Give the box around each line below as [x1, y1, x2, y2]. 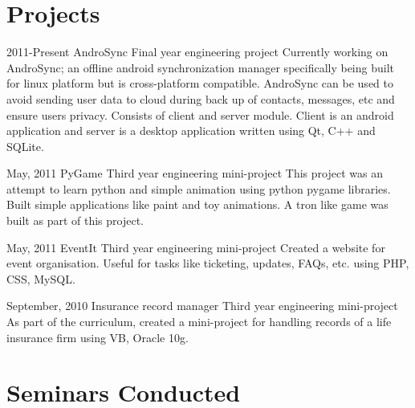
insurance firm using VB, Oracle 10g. [6, 328, 189, 345]
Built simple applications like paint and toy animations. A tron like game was [6, 196, 389, 213]
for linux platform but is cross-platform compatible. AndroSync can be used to [6, 75, 393, 92]
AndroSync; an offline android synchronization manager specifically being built [6, 59, 394, 75]
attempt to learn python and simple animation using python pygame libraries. [6, 180, 391, 197]
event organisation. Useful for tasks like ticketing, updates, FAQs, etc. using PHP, [6, 255, 409, 271]
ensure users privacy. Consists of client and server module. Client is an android [6, 106, 394, 123]
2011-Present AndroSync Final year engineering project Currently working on [6, 43, 389, 60]
